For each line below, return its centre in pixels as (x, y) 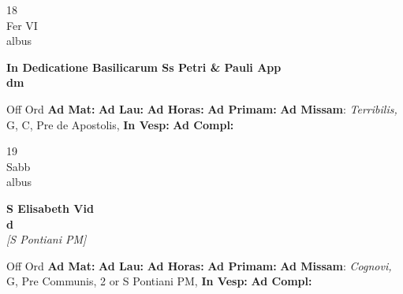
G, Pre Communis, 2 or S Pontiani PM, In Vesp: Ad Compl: (159, 281)
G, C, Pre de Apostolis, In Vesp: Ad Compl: (120, 124)
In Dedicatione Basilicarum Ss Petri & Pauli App (144, 67)
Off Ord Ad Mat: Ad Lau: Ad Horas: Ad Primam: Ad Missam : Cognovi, (199, 265)
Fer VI (22, 25)
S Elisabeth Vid (50, 208)
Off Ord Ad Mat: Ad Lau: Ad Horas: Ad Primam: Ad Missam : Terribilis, (202, 108)
